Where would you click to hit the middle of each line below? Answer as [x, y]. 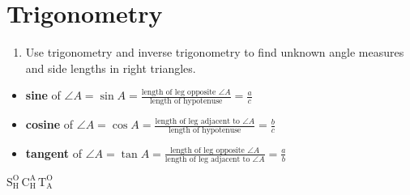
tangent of [53, 153]
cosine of [49, 124]
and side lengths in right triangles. [111, 68]
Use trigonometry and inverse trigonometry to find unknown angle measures [215, 52]
